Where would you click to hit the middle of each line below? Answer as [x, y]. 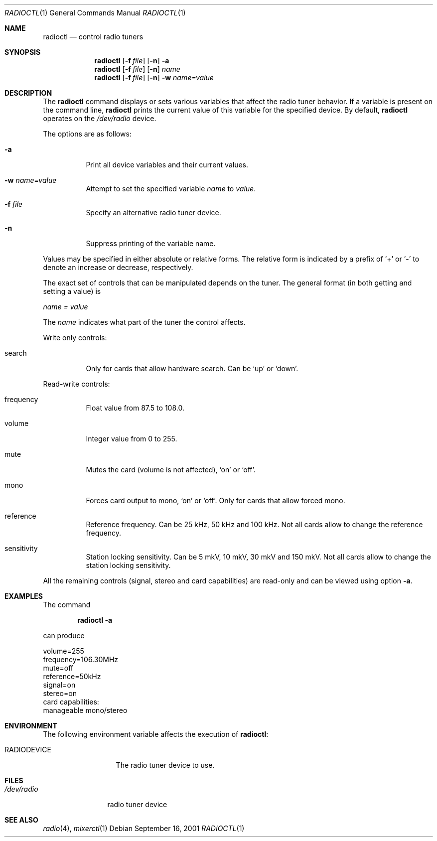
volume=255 [64, 651]
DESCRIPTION [28, 93]
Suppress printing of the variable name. [151, 243]
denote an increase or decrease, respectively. [118, 267]
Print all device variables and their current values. [167, 165]
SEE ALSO [21, 820]
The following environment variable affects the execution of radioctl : [156, 734]
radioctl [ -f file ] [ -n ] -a [132, 61]
